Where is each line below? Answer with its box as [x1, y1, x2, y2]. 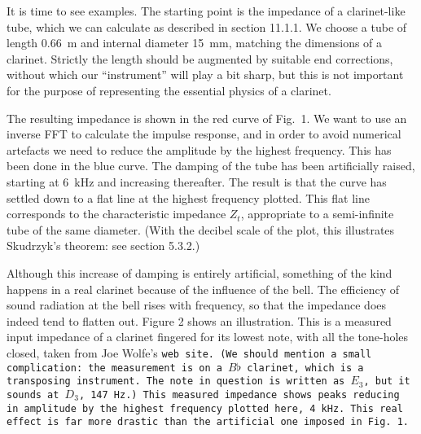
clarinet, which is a [247, 362, 364, 374]
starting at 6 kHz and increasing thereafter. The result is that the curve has [7, 173, 387, 190]
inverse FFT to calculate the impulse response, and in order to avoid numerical [7, 125, 401, 142]
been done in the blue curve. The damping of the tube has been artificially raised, [7, 157, 415, 174]
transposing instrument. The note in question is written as [7, 375, 345, 388]
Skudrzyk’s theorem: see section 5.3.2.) [7, 237, 200, 254]
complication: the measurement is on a [7, 362, 222, 374]
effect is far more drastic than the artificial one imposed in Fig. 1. [7, 416, 409, 428]
